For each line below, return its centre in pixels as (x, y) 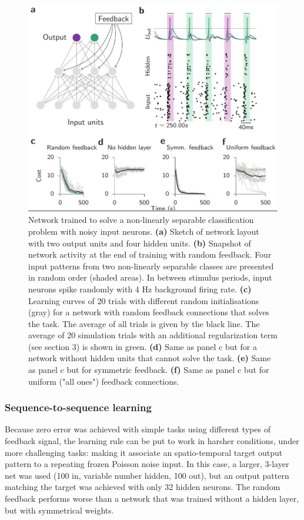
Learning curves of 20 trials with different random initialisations (144, 300)
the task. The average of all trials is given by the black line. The (144, 323)
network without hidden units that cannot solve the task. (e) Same (150, 358)
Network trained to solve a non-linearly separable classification (141, 220)
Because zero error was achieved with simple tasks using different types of (138, 429)
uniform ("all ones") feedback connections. (104, 381)
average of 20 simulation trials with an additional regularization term (153, 335)
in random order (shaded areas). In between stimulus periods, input (150, 277)
